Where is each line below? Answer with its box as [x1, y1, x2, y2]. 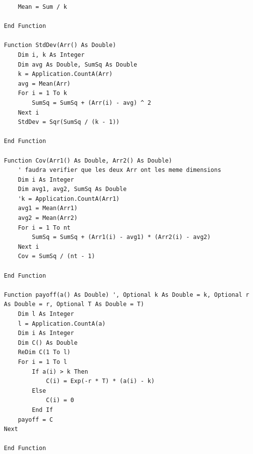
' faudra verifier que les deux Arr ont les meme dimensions [18, 167, 221, 174]
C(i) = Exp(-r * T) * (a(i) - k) [46, 378, 155, 385]
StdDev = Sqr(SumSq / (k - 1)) [18, 119, 120, 126]
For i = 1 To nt [18, 224, 71, 231]
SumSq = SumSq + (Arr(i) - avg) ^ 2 [32, 99, 151, 106]
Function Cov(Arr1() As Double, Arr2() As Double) [4, 157, 172, 164]
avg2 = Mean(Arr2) [18, 215, 78, 222]
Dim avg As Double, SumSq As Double [18, 61, 138, 68]
